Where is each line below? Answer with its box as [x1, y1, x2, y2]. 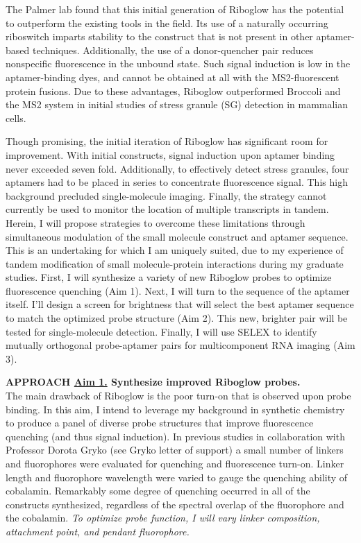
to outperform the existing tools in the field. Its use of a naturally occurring [6, 15, 328, 30]
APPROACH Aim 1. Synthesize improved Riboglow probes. [6, 374, 301, 389]
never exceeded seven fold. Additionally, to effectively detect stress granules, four [6, 161, 349, 175]
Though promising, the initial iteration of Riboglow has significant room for [6, 134, 328, 148]
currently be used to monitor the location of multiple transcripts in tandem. [6, 202, 329, 216]
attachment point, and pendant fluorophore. [6, 524, 190, 538]
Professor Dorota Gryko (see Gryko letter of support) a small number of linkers [6, 442, 344, 457]
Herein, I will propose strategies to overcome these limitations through [6, 215, 305, 230]
